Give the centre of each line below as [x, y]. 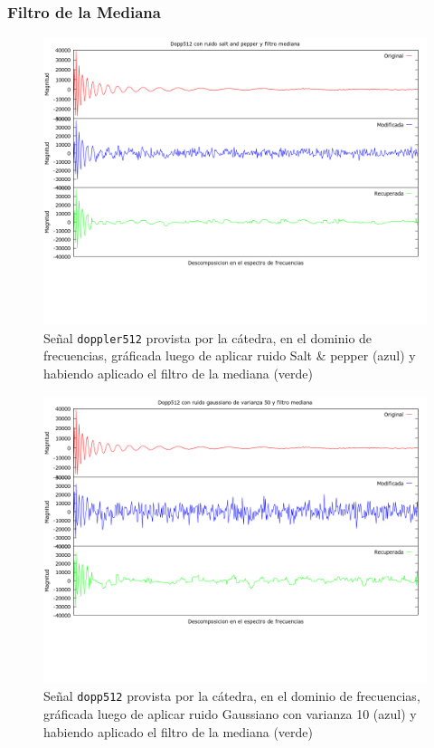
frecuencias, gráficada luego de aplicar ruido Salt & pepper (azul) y [230, 355]
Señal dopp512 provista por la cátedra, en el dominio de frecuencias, [232, 696]
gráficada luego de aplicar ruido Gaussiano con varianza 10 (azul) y [230, 713]
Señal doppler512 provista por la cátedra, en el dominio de [208, 337]
